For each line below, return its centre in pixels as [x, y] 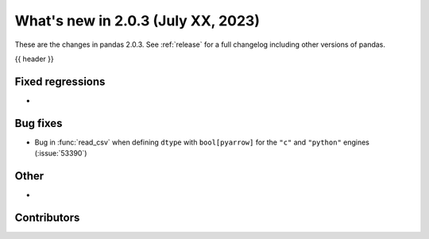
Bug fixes [39, 123]
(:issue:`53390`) [61, 153]
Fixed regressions [60, 81]
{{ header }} [35, 59]
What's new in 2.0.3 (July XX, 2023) [137, 21]
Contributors [47, 217]
